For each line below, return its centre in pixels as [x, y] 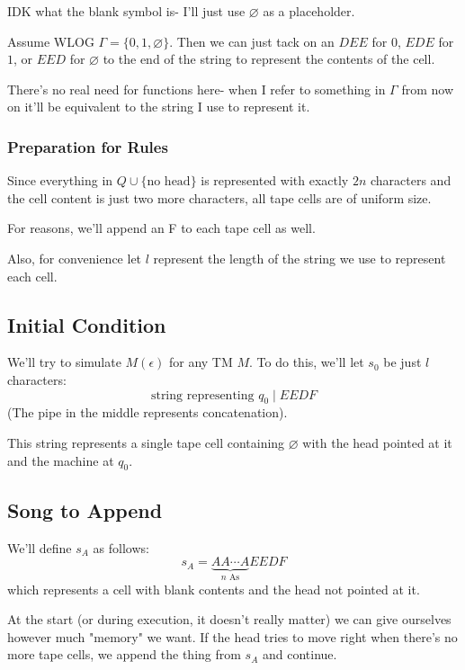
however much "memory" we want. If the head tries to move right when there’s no [232, 636]
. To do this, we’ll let [307, 362]
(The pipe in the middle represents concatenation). [148, 412]
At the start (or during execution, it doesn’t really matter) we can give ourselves [229, 619]
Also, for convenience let [75, 258]
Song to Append [85, 509]
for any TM [201, 362]
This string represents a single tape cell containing [146, 442]
